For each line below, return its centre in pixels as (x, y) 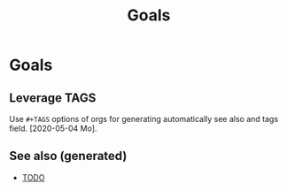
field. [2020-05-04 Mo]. (53, 128)
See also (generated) (68, 156)
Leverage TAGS (53, 98)
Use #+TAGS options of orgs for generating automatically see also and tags (144, 119)
